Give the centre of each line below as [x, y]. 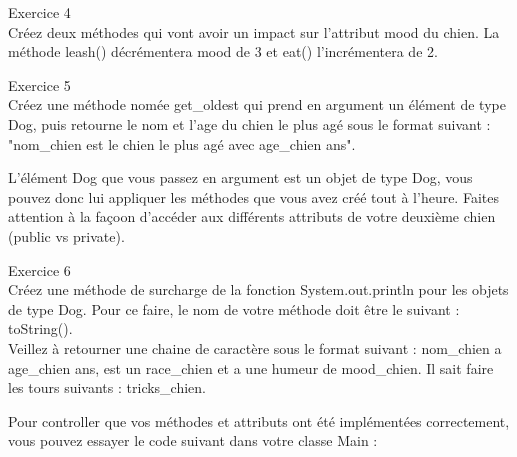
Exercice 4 [39, 12]
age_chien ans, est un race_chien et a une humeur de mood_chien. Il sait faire [251, 367]
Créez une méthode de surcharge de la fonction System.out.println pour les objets [258, 289]
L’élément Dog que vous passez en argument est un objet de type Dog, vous [240, 177]
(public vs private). [66, 235]
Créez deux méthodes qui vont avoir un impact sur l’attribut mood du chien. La [254, 31]
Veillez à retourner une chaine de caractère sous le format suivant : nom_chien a [255, 347]
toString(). [40, 328]
